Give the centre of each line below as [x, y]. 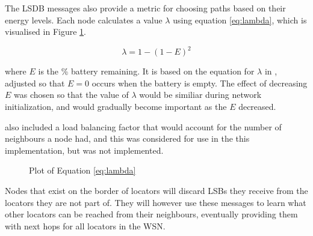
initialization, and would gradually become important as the [116, 107]
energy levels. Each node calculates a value [84, 20]
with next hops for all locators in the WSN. [85, 225]
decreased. [257, 107]
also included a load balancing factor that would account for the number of [143, 126]
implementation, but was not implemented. [84, 150]
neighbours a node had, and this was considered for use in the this [127, 138]
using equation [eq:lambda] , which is [240, 20]
